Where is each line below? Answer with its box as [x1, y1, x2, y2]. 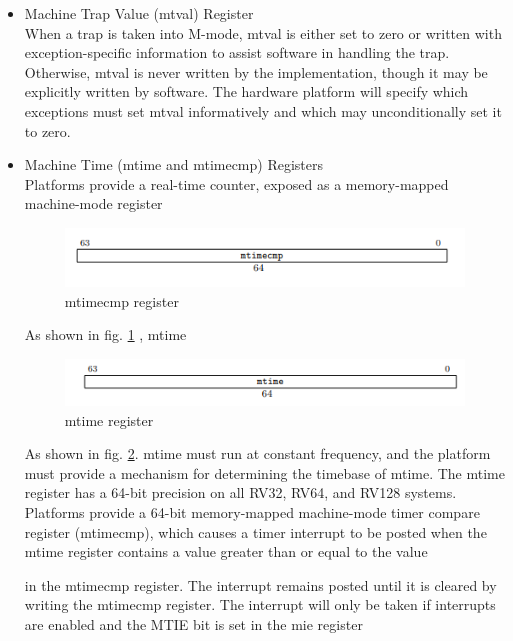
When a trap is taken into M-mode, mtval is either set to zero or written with [24, 22, 502, 43]
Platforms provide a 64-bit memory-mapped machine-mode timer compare [24, 502, 480, 523]
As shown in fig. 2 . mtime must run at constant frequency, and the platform [24, 443, 491, 464]
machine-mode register [24, 193, 163, 214]
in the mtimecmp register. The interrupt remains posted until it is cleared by [24, 574, 497, 595]
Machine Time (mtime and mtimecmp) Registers [24, 154, 324, 175]
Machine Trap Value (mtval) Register [24, 3, 254, 23]
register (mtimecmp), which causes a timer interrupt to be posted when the [24, 521, 487, 542]
